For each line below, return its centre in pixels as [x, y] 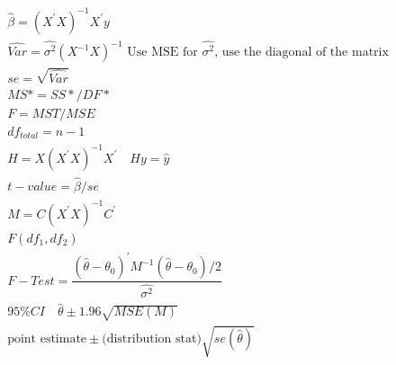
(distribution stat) [152, 339]
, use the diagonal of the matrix [301, 53]
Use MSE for [162, 53]
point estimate [47, 339]
